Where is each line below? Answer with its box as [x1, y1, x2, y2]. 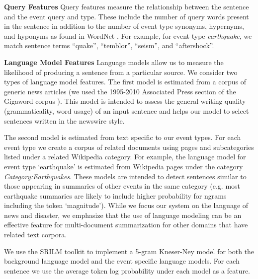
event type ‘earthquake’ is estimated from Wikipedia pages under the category [4, 161, 243, 171]
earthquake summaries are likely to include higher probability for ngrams [4, 190, 227, 201]
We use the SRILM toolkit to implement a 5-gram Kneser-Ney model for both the [4, 246, 255, 256]
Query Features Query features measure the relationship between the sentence [4, 1, 249, 11]
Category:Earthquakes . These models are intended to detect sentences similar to [4, 171, 247, 181]
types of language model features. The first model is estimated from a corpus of [4, 76, 247, 87]
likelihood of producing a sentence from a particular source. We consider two [4, 67, 238, 77]
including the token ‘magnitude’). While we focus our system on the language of [4, 200, 249, 210]
